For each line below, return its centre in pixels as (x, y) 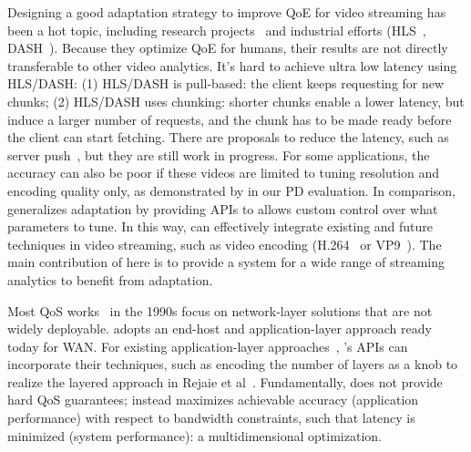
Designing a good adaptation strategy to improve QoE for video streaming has (227, 12)
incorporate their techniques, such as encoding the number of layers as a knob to (233, 364)
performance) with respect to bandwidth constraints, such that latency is (211, 418)
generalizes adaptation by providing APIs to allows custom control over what (223, 208)
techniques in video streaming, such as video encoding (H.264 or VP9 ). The (225, 244)
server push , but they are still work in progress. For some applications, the (219, 154)
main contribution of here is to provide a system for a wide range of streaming (226, 262)
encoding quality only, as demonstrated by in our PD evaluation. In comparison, (231, 190)
